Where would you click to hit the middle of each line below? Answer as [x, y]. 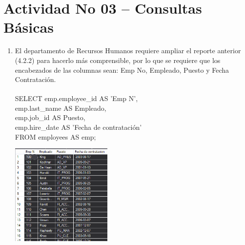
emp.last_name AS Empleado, [61, 108]
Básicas [29, 27]
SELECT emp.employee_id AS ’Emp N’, [76, 98]
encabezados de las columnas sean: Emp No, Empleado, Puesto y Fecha [122, 70]
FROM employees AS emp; [55, 136]
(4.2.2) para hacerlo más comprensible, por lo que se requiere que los [118, 60]
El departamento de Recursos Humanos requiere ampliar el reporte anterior [128, 51]
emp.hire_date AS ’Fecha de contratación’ [78, 127]
